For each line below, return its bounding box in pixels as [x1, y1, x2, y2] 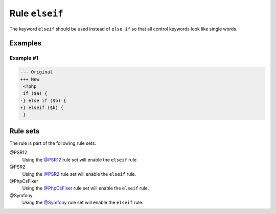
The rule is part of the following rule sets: [9, 140, 97, 146]
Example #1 [9, 55, 38, 62]
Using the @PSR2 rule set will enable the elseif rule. [22, 171, 136, 177]
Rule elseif [9, 8, 63, 19]
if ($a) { [23, 91, 48, 96]
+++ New [20, 76, 39, 82]
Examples [9, 39, 42, 48]
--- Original [20, 69, 53, 75]
